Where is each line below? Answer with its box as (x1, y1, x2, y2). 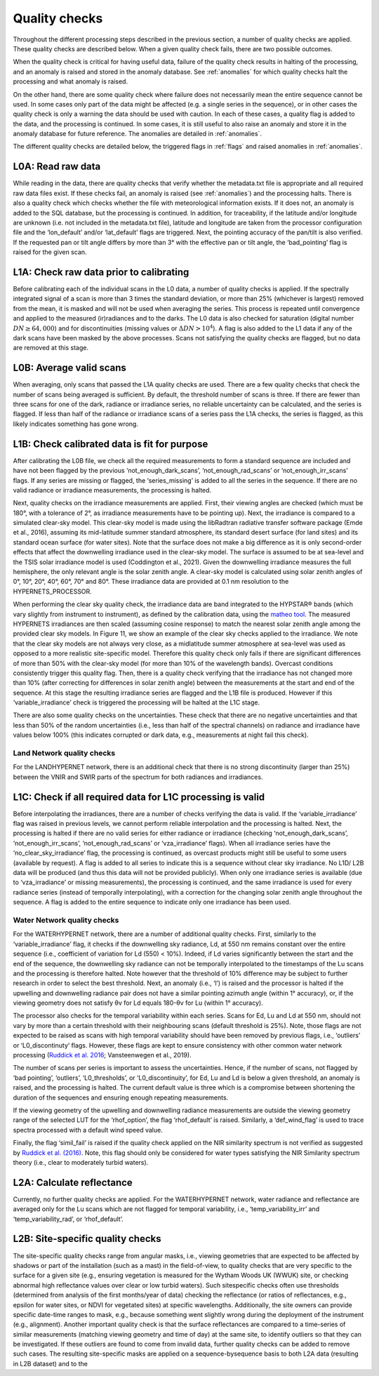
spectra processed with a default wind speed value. (13, 1125, 163, 1134)
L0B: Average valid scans (13, 362, 126, 374)
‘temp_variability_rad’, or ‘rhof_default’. (13, 1215, 124, 1223)
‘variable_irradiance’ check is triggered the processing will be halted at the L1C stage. (13, 698, 260, 707)
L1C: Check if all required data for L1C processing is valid (13, 791, 265, 803)
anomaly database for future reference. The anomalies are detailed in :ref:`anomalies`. (13, 130, 262, 138)
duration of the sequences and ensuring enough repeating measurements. (13, 1093, 229, 1102)
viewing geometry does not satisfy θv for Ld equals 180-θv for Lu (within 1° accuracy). (13, 998, 263, 1007)
